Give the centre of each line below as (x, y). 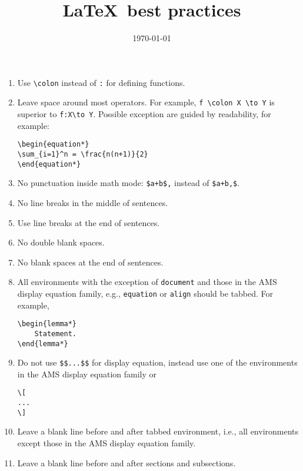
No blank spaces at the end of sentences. (90, 262)
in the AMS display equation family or (87, 374)
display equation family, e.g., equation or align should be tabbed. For (145, 293)
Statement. (56, 334)
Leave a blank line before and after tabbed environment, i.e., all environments (158, 431)
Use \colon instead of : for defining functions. (101, 82)
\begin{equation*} (53, 145)
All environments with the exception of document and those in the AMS (147, 282)
